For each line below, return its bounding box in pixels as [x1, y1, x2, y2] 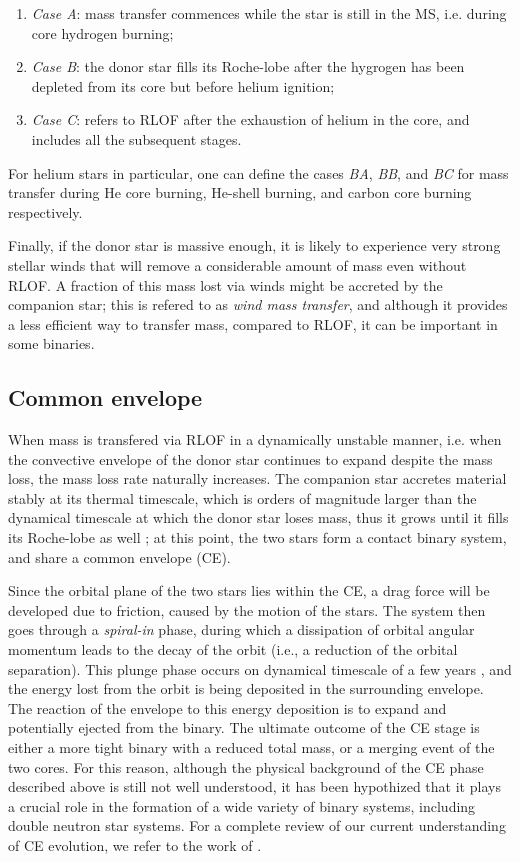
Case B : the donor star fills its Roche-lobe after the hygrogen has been [31, 56, 465, 77]
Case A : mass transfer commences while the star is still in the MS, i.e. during [31, 3, 507, 23]
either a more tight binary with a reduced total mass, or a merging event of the [8, 737, 495, 758]
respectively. [8, 201, 83, 222]
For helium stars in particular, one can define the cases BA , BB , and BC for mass [8, 162, 509, 183]
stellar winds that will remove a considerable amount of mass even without [8, 254, 467, 275]
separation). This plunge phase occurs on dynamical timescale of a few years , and [8, 658, 512, 679]
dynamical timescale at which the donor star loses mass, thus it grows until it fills [8, 507, 509, 528]
